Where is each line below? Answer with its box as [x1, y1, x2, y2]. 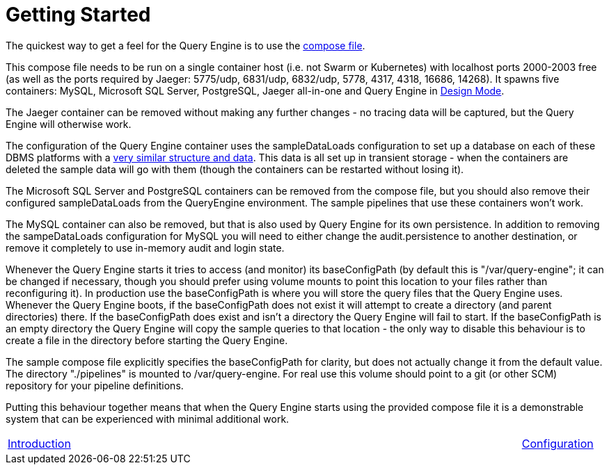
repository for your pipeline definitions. [6, 379, 184, 391]
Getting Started [6, 3, 151, 26]
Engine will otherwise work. [6, 117, 132, 130]
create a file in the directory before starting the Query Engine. [6, 334, 288, 346]
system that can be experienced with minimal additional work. [6, 412, 290, 425]
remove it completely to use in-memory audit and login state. [6, 241, 285, 254]
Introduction [8, 436, 71, 451]
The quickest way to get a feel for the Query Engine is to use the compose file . [6, 39, 365, 51]
